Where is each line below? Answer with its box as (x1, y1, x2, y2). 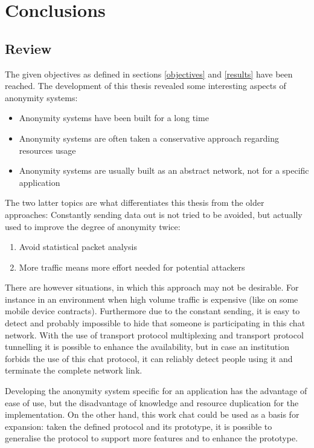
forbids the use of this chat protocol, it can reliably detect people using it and (5, 352, 293, 364)
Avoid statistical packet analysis (19, 240, 137, 253)
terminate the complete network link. (5, 364, 143, 377)
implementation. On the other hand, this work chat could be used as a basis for (5, 408, 300, 421)
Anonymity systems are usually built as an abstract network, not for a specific (19, 164, 309, 177)
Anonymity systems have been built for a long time (19, 111, 209, 124)
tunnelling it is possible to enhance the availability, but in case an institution (5, 340, 289, 353)
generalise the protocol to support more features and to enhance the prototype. (5, 432, 298, 444)
